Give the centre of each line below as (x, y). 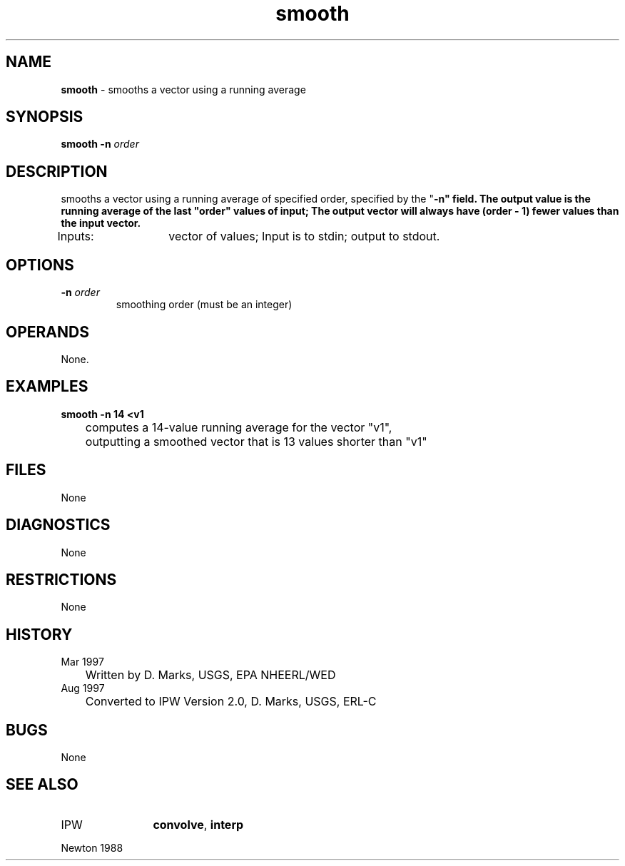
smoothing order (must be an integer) (204, 305)
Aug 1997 (83, 688)
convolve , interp (198, 824)
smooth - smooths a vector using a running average (183, 89)
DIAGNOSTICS (58, 525)
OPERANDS (47, 332)
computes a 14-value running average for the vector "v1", (239, 427)
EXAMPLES (47, 387)
